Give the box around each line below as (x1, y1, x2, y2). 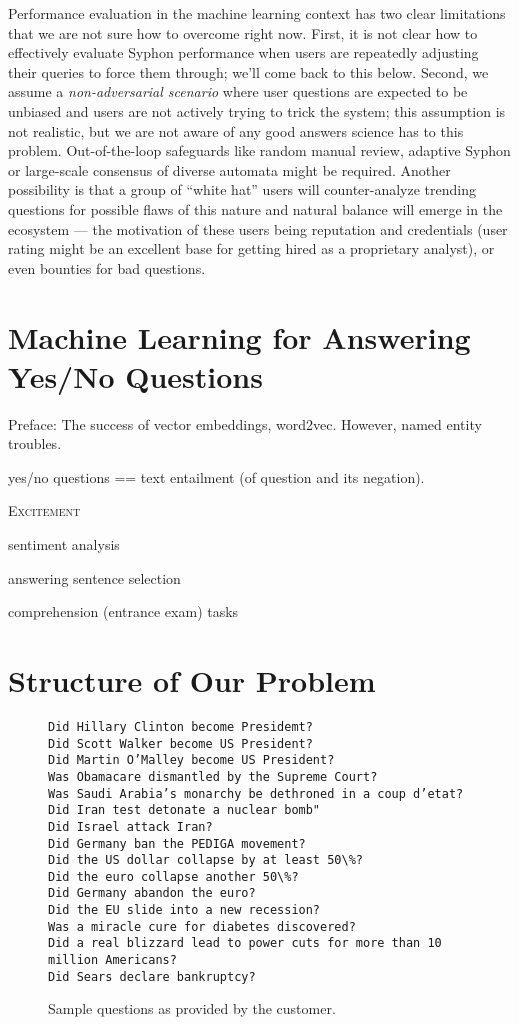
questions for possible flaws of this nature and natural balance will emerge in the (8, 198, 503, 219)
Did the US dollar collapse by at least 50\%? (48, 853, 363, 868)
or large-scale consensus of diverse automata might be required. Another (8, 159, 451, 180)
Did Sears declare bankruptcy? (48, 969, 256, 984)
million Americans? (48, 953, 177, 968)
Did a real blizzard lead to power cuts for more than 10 (48, 936, 442, 951)
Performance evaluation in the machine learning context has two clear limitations (8, 3, 506, 23)
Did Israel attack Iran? (48, 819, 213, 834)
